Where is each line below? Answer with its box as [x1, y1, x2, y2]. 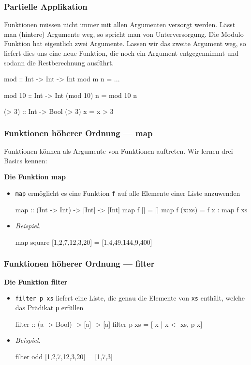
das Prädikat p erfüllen [15, 302, 84, 312]
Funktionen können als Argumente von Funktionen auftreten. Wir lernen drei [4, 146, 233, 156]
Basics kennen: [4, 155, 47, 165]
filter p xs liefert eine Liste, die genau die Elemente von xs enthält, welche [15, 293, 245, 303]
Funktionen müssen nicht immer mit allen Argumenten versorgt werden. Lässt [4, 19, 236, 30]
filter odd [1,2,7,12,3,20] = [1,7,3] [15, 351, 113, 361]
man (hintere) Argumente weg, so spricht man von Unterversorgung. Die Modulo [4, 29, 244, 39]
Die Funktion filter [4, 276, 68, 286]
